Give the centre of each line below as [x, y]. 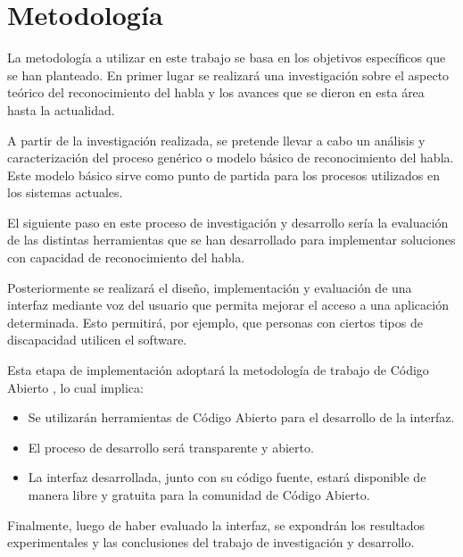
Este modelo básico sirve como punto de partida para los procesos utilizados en [224, 175]
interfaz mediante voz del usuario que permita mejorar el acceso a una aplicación [228, 305]
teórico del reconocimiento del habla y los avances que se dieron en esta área [216, 92]
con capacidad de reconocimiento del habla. [126, 258]
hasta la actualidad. [61, 109]
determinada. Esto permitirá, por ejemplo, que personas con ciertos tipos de [215, 322]
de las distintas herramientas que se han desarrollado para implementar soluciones [231, 240]
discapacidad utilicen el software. [97, 340]
